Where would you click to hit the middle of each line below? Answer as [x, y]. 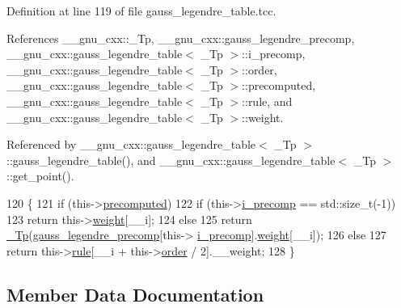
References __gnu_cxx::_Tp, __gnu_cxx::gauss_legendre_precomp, [181, 38]
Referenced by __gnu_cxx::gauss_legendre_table [131, 144]
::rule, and [267, 101]
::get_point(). [40, 176]
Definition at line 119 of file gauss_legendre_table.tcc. [141, 11]
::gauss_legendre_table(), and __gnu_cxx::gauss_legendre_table [171, 160]
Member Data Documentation [135, 294]
